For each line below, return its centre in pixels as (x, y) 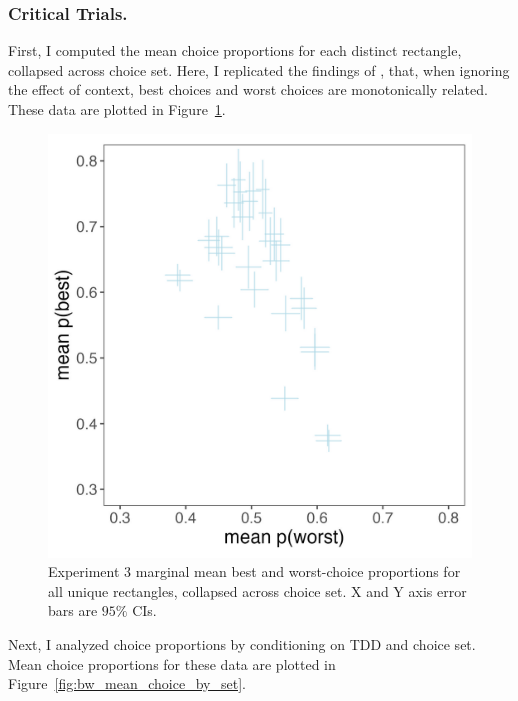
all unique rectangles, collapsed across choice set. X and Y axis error (257, 590)
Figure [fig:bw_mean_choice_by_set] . (127, 683)
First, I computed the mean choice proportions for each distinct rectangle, (235, 50)
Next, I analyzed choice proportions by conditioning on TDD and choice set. (242, 643)
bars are (73, 610)
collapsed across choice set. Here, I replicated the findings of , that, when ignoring (259, 69)
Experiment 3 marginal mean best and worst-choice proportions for (254, 571)
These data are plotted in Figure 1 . (117, 109)
